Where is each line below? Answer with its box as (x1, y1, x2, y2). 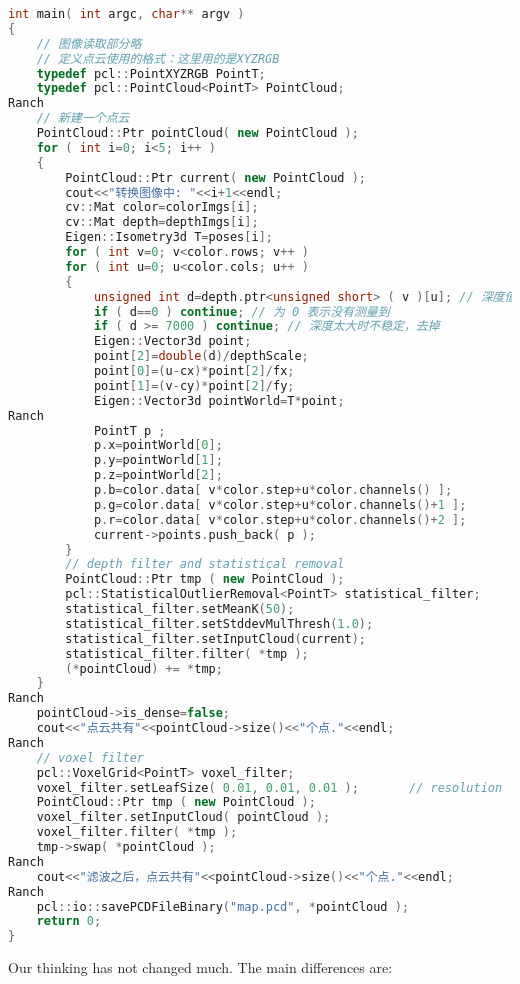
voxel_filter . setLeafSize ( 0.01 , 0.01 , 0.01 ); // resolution (36, 780, 503, 795)
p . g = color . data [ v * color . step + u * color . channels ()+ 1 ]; (93, 497, 467, 512)
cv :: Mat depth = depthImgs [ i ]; (65, 215, 259, 230)
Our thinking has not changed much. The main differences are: (8, 957, 393, 978)
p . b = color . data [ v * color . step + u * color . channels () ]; (93, 483, 453, 497)
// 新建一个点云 (36, 111, 130, 126)
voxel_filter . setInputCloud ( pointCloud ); (36, 810, 331, 825)
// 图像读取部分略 (36, 36, 142, 51)
